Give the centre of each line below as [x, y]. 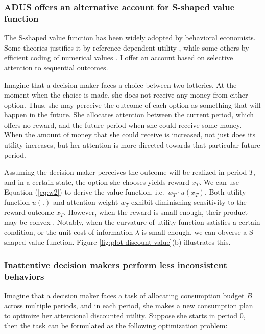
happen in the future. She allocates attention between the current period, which [129, 115]
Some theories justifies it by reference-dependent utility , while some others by [127, 47]
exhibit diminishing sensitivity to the [189, 202]
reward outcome [29, 212]
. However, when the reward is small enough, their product [155, 212]
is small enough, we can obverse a [194, 232]
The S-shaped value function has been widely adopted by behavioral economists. [130, 38]
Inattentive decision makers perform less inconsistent [116, 264]
